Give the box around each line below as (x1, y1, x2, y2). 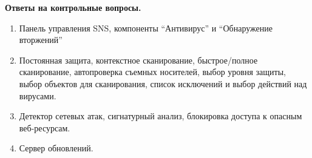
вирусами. (19, 89, 56, 102)
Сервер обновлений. (19, 142, 93, 154)
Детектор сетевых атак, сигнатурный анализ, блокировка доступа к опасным (19, 110, 302, 122)
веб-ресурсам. (19, 121, 70, 134)
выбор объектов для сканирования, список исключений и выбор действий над (19, 77, 307, 90)
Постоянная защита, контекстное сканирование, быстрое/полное (19, 53, 258, 66)
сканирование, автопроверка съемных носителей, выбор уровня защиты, (19, 65, 286, 78)
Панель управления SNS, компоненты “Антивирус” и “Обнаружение (19, 21, 273, 34)
